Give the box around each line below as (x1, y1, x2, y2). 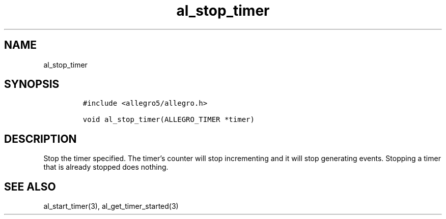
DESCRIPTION (4, 132, 77, 145)
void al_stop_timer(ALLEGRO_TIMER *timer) (82, 115, 255, 124)
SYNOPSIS (4, 78, 60, 91)
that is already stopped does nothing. (43, 163, 169, 172)
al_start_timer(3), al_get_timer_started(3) (43, 202, 179, 211)
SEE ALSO (4, 180, 56, 193)
